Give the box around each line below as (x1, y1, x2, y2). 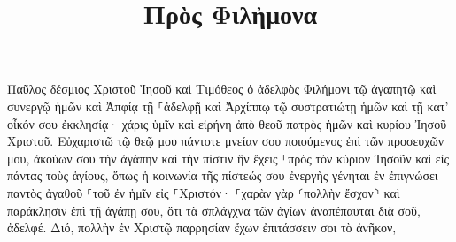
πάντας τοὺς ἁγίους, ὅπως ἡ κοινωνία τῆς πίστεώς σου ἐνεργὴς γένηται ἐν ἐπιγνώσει (7, 166, 438, 185)
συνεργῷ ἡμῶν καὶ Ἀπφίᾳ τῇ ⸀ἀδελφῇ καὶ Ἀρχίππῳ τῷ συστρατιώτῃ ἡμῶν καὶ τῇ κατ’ (7, 96, 449, 115)
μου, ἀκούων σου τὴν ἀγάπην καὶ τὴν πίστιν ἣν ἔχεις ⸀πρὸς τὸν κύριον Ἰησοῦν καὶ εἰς (7, 148, 450, 167)
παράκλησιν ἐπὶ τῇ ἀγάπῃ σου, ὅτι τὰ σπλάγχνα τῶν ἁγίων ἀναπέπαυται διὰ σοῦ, (7, 200, 421, 219)
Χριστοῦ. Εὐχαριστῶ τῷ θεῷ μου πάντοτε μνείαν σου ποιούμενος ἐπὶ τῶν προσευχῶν (7, 132, 444, 150)
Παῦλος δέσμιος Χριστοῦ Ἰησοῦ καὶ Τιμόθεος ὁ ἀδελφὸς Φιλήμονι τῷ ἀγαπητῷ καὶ (7, 79, 437, 98)
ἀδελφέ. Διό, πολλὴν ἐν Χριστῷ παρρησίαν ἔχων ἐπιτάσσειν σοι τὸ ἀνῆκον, (7, 218, 397, 237)
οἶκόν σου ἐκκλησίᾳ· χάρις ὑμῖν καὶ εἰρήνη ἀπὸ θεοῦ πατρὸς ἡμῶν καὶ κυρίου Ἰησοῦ (7, 114, 447, 132)
